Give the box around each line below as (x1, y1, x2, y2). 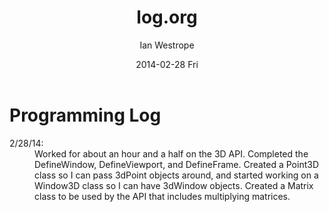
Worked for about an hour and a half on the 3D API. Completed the (34, 147, 309, 160)
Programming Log (9, 104, 162, 126)
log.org (136, 6, 198, 29)
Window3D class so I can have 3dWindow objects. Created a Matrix (34, 179, 314, 191)
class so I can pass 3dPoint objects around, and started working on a (34, 169, 319, 181)
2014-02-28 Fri (135, 58, 199, 70)
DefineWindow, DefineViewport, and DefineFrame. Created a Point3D (34, 158, 319, 170)
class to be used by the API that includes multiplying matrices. (34, 190, 291, 202)
